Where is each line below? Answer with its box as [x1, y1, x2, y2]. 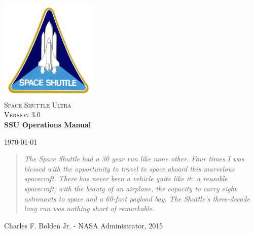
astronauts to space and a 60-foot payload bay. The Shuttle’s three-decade [24, 193, 250, 204]
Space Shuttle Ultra [4, 99, 71, 110]
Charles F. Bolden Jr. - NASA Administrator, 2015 [4, 220, 163, 230]
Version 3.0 [4, 109, 41, 120]
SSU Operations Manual [4, 119, 91, 129]
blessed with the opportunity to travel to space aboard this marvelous [24, 163, 235, 174]
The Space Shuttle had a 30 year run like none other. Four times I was [24, 153, 244, 164]
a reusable [197, 173, 228, 184]
